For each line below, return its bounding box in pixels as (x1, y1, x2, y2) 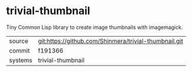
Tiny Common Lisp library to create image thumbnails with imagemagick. (6, 24, 183, 31)
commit (9, 46, 30, 54)
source (9, 37, 28, 45)
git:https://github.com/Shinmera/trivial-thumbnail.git (38, 37, 184, 45)
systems (9, 56, 32, 64)
